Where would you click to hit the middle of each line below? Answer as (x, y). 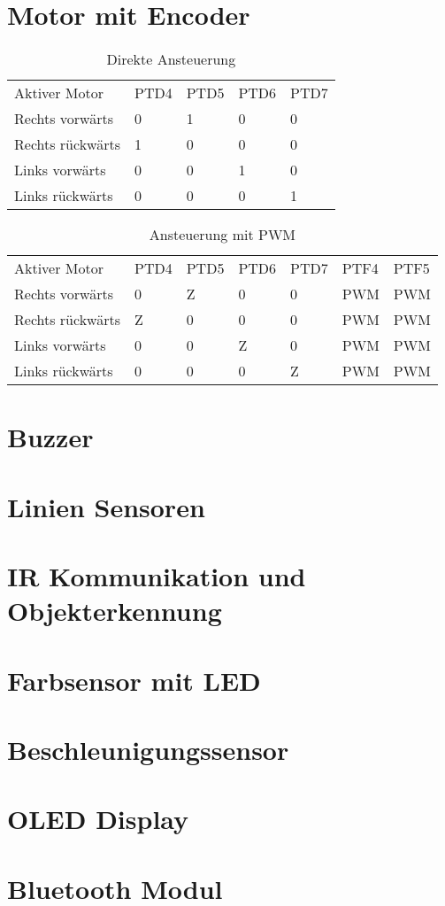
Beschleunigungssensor (148, 749)
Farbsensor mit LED (134, 680)
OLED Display (98, 819)
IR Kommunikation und (157, 576)
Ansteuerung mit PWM (222, 235)
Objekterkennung (115, 611)
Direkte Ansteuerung (171, 59)
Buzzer (50, 437)
